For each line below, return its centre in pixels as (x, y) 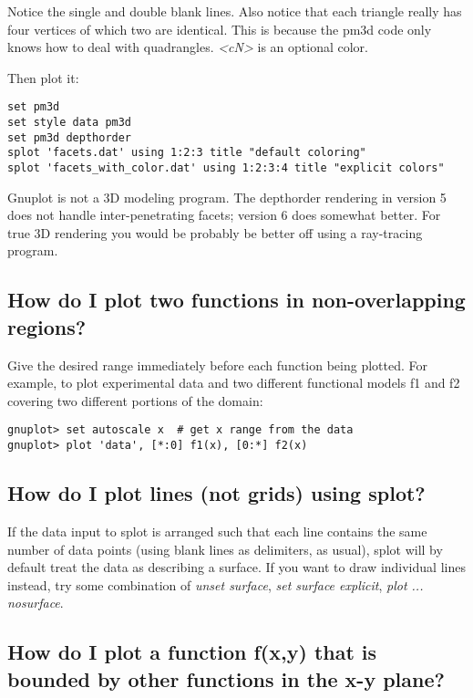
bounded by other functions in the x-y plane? (226, 678)
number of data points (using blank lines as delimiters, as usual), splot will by (225, 549)
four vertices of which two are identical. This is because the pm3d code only (220, 29)
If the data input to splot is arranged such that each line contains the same (217, 531)
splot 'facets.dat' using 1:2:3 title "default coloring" (187, 153)
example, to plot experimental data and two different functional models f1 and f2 (234, 383)
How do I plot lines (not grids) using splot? (216, 493)
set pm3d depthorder (70, 137)
